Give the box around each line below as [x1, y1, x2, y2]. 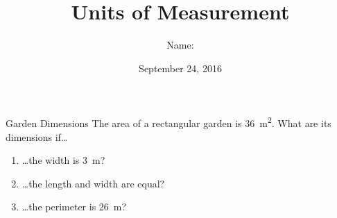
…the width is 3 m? [21, 153, 105, 167]
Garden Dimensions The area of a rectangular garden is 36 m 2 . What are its [6, 114, 331, 130]
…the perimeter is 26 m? [21, 199, 127, 214]
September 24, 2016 [139, 60, 222, 75]
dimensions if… [6, 129, 68, 144]
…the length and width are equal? [21, 176, 165, 190]
